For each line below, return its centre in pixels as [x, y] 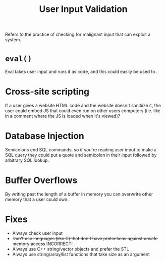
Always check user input [37, 233]
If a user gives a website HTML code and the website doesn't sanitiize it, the [83, 106]
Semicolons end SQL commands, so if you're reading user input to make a [81, 150]
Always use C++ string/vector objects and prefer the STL [71, 249]
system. [13, 40]
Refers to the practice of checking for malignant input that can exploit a [78, 34]
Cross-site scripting [47, 92]
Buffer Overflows [41, 180]
